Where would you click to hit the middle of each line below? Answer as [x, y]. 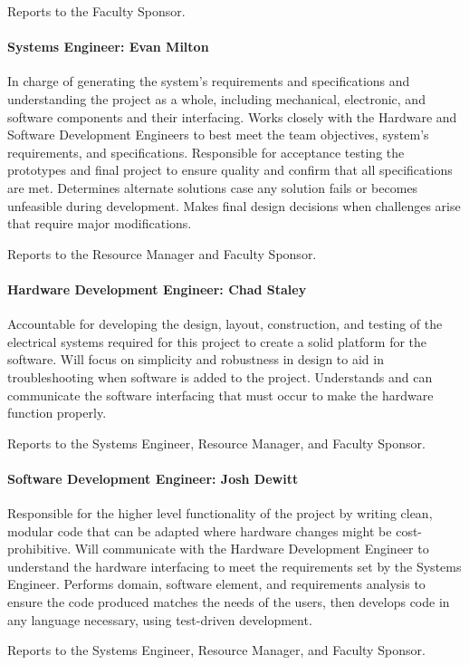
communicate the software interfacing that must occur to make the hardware [220, 395]
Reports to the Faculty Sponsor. [96, 11]
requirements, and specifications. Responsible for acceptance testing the [206, 152]
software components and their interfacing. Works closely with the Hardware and [232, 116]
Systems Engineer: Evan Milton [108, 47]
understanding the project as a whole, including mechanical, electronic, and [216, 98]
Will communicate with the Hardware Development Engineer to [252, 549]
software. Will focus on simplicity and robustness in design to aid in [196, 359]
